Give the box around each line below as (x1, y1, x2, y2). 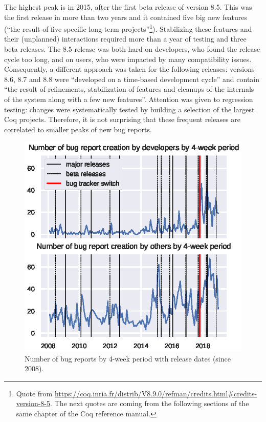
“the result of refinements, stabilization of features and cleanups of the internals (4, 84, 254, 94)
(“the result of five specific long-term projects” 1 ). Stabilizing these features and (4, 22, 252, 34)
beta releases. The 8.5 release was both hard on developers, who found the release (4, 44, 260, 54)
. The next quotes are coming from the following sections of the (50, 398, 249, 409)
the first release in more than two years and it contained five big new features (4, 11, 247, 22)
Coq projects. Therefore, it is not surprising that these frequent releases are (4, 114, 241, 125)
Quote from (16, 388, 53, 398)
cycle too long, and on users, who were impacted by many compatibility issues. (4, 53, 252, 64)
